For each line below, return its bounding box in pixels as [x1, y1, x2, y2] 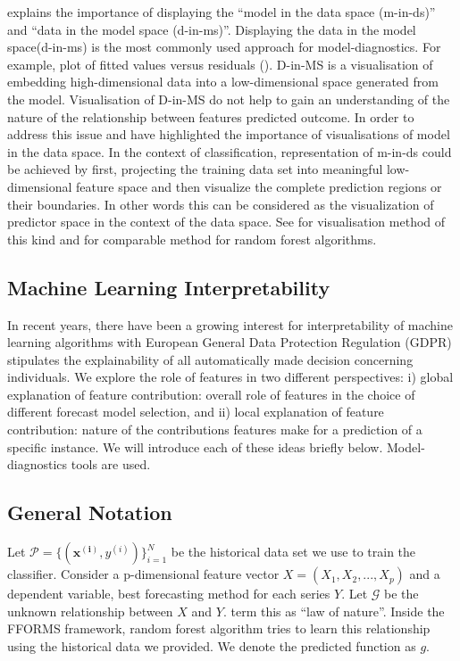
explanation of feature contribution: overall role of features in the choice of [7, 384, 415, 403]
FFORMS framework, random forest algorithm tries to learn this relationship [7, 619, 431, 638]
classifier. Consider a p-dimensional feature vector [7, 565, 280, 583]
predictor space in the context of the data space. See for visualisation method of [7, 212, 446, 231]
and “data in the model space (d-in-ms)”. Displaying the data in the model [7, 20, 416, 38]
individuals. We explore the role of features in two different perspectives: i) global [7, 368, 454, 386]
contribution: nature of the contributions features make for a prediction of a [7, 420, 422, 439]
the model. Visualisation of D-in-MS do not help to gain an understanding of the [7, 89, 450, 108]
